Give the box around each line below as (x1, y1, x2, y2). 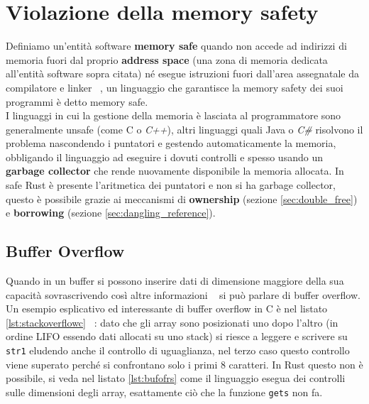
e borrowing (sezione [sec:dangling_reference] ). (6, 205, 216, 220)
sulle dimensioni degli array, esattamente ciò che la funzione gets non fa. (6, 384, 323, 399)
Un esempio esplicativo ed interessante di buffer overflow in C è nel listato (6, 301, 328, 316)
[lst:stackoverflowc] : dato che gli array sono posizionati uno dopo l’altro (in (6, 315, 338, 329)
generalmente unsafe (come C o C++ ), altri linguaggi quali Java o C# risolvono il (6, 121, 363, 136)
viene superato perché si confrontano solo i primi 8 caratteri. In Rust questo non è (6, 356, 363, 371)
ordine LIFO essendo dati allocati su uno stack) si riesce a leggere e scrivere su (6, 329, 348, 344)
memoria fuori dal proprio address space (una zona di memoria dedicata (6, 52, 328, 67)
